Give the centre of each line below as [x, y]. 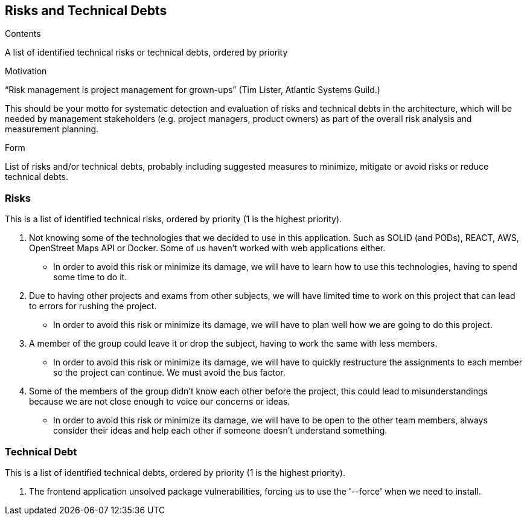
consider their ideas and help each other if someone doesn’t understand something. [220, 431]
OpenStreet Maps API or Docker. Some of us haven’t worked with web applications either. [207, 248]
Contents [23, 34]
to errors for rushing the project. [93, 306]
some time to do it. [90, 277]
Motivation [26, 71]
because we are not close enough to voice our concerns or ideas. [160, 402]
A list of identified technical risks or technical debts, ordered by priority [146, 53]
